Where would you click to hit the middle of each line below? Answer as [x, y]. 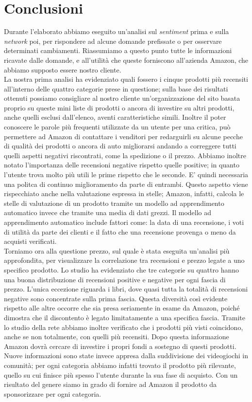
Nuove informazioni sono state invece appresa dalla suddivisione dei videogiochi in [126, 356]
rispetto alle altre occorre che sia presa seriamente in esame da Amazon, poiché [122, 308]
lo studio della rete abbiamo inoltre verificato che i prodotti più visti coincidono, [124, 327]
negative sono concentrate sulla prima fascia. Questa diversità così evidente [116, 298]
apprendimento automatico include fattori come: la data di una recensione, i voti [124, 222]
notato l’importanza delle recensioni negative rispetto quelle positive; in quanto [122, 165]
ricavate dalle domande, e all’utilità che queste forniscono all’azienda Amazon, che [126, 60]
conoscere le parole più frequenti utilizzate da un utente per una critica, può [117, 127]
